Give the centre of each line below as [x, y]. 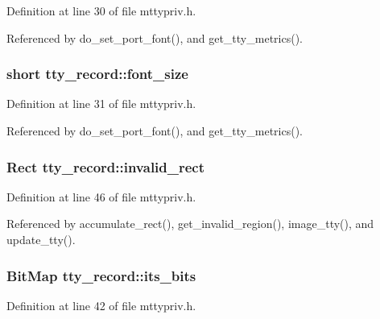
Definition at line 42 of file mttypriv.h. [101, 305]
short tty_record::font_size [97, 74]
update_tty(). [41, 239]
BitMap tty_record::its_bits [101, 275]
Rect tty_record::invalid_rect [106, 166]
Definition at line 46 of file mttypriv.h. [101, 196]
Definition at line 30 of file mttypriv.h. [101, 10]
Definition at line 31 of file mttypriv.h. [101, 104]
